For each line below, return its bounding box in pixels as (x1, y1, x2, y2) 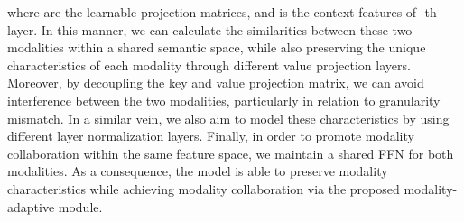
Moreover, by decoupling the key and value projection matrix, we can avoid (7, 73, 424, 92)
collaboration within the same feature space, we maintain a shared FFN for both (7, 143, 454, 162)
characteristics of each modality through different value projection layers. (7, 55, 411, 74)
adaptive (7, 197, 55, 216)
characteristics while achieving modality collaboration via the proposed (7, 179, 400, 198)
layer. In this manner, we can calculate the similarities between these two (7, 20, 413, 39)
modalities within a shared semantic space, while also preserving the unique (7, 38, 426, 57)
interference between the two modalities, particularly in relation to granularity (7, 90, 441, 109)
